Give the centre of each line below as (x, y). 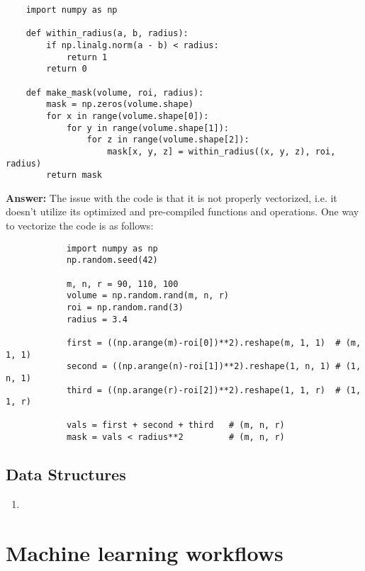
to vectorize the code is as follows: (80, 226)
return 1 (87, 57)
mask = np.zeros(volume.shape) (120, 104)
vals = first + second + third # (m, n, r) (175, 425)
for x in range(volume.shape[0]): (128, 116)
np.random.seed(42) (112, 260)
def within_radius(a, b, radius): (107, 34)
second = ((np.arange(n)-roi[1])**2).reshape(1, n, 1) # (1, (214, 367)
